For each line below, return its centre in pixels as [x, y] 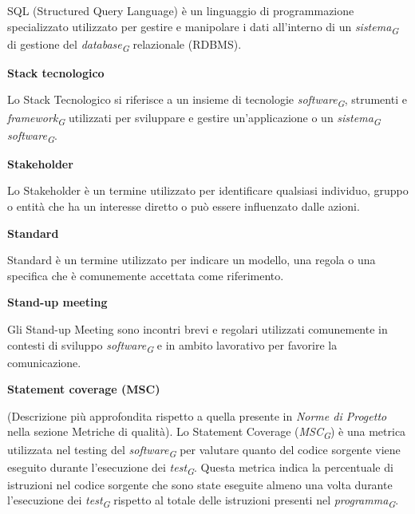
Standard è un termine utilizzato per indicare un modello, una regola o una [192, 260]
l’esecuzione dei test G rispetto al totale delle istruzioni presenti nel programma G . [203, 501]
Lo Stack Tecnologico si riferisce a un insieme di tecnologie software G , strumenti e [207, 101]
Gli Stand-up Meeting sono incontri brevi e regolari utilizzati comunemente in [198, 328]
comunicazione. [44, 362]
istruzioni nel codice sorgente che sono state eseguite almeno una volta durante [200, 484]
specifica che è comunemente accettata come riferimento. [146, 275]
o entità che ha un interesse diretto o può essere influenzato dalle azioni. [184, 206]
